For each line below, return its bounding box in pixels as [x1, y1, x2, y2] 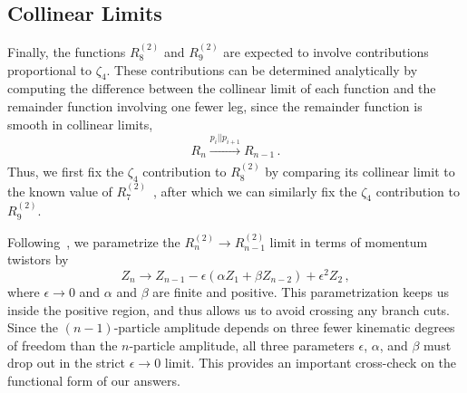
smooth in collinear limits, [7, 114, 153, 133]
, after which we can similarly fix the [153, 181, 357, 200]
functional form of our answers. [7, 370, 180, 389]
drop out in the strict [7, 353, 126, 372]
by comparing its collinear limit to [265, 162, 455, 181]
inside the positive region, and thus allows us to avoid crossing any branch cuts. [7, 300, 451, 319]
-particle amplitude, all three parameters [129, 335, 355, 354]
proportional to [7, 60, 92, 79]
